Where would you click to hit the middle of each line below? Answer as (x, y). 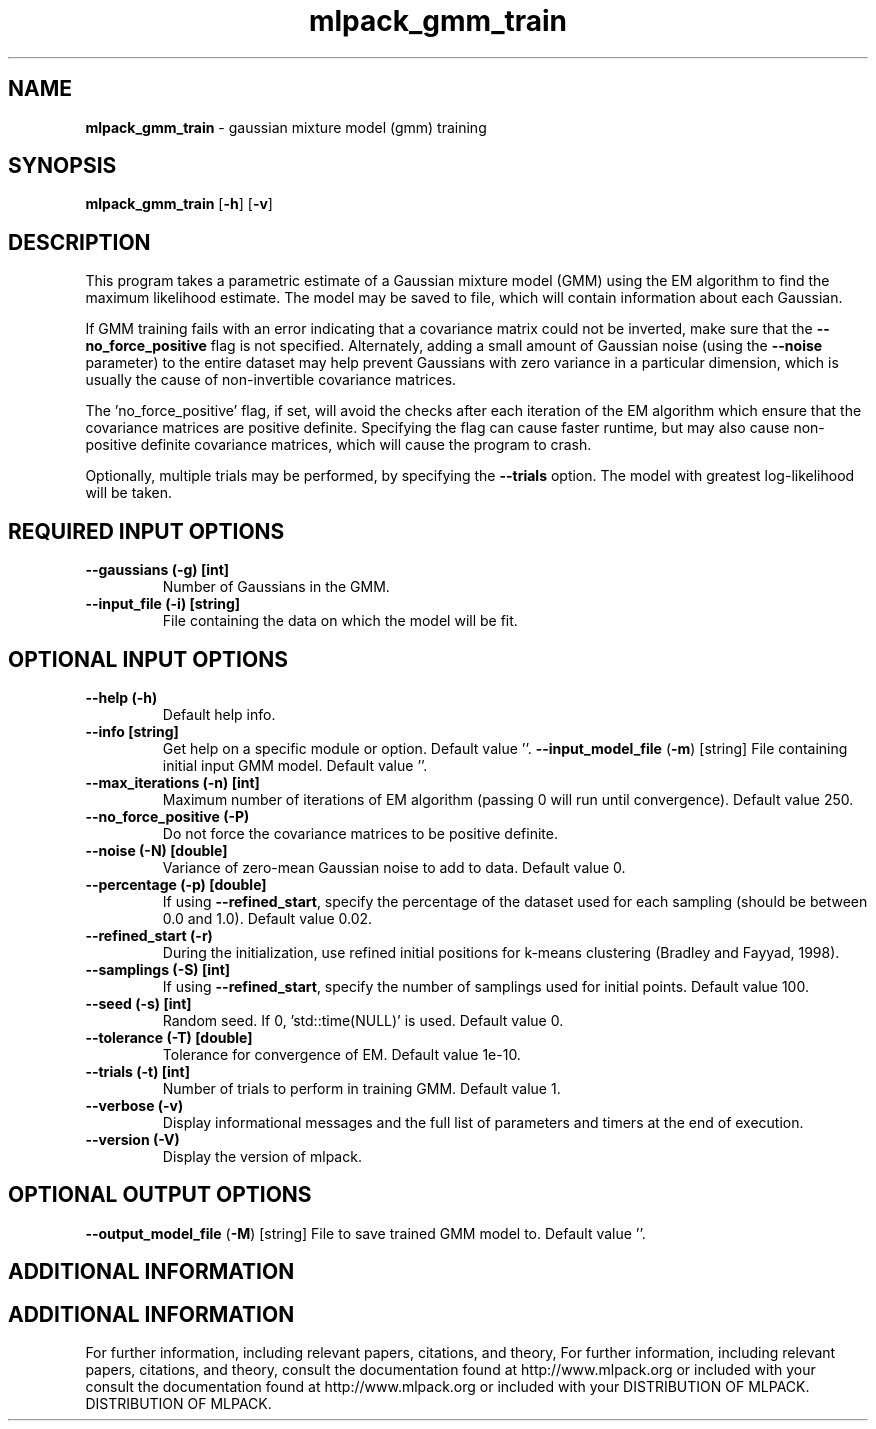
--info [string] (132, 731)
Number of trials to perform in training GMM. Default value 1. (361, 1088)
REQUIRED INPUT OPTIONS (146, 531)
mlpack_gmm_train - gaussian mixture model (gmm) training (286, 127)
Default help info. (219, 714)
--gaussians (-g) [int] (157, 570)
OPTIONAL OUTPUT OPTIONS (160, 1195)
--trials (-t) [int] (137, 1071)
